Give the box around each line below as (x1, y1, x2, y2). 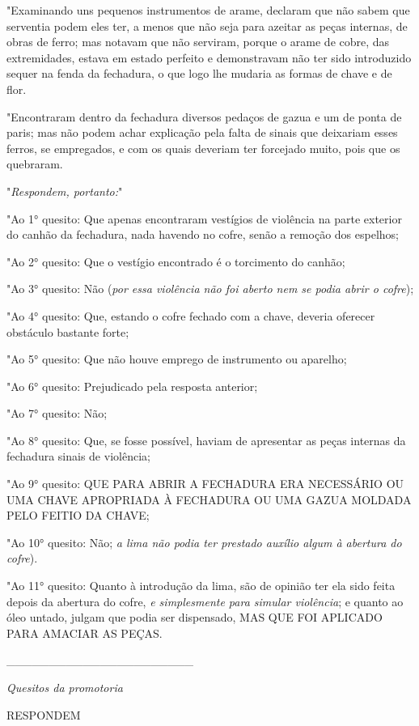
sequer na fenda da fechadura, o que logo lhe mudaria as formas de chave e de (6, 65, 392, 82)
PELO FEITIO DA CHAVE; (6, 507, 150, 524)
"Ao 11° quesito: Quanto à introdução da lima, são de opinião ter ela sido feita (6, 577, 396, 594)
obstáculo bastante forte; (6, 323, 129, 340)
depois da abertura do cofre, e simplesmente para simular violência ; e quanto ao (6, 592, 404, 609)
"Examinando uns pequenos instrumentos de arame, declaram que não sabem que (6, 2, 410, 18)
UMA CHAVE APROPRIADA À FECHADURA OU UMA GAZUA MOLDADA (6, 490, 412, 507)
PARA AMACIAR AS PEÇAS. (6, 624, 163, 641)
